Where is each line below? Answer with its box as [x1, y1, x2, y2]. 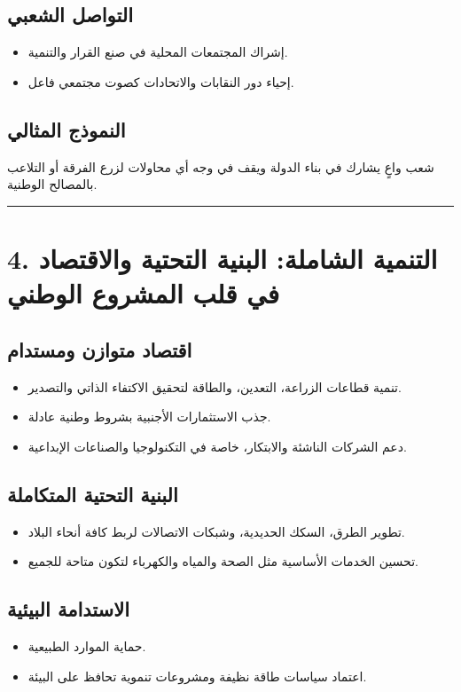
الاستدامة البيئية [7, 595, 129, 623]
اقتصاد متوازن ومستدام [7, 335, 192, 363]
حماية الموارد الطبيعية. [27, 636, 146, 655]
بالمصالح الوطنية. [7, 175, 98, 193]
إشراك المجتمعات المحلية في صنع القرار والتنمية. [27, 43, 288, 61]
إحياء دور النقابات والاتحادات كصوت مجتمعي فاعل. [27, 72, 294, 90]
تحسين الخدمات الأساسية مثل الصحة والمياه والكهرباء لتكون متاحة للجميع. [27, 552, 418, 570]
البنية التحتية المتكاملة [7, 480, 178, 507]
